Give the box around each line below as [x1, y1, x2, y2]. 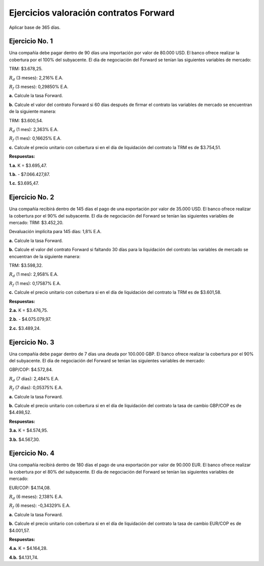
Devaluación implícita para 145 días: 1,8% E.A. [9, 229, 102, 235]
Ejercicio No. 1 [9, 37, 53, 45]
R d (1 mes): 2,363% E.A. [9, 126, 59, 133]
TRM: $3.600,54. [9, 117, 44, 123]
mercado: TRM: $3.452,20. [9, 220, 64, 225]
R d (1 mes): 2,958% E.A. [9, 271, 59, 279]
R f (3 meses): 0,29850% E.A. [9, 84, 68, 90]
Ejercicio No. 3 [9, 338, 55, 347]
